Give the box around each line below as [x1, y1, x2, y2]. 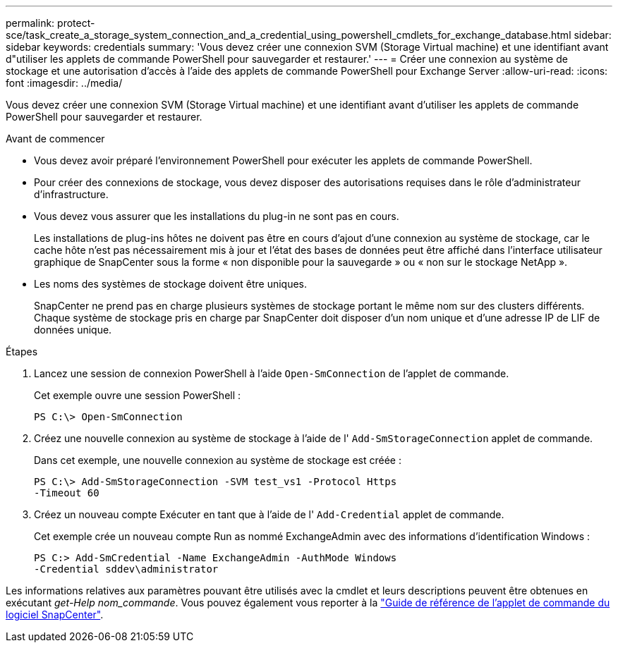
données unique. [34, 324, 112, 336]
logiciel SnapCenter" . [6, 609, 104, 621]
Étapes [6, 346, 38, 357]
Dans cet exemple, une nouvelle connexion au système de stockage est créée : [34, 454, 401, 466]
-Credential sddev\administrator [34, 563, 219, 575]
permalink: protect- [6, 17, 95, 29]
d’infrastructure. [34, 188, 109, 200]
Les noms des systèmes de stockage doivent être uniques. [34, 278, 308, 290]
